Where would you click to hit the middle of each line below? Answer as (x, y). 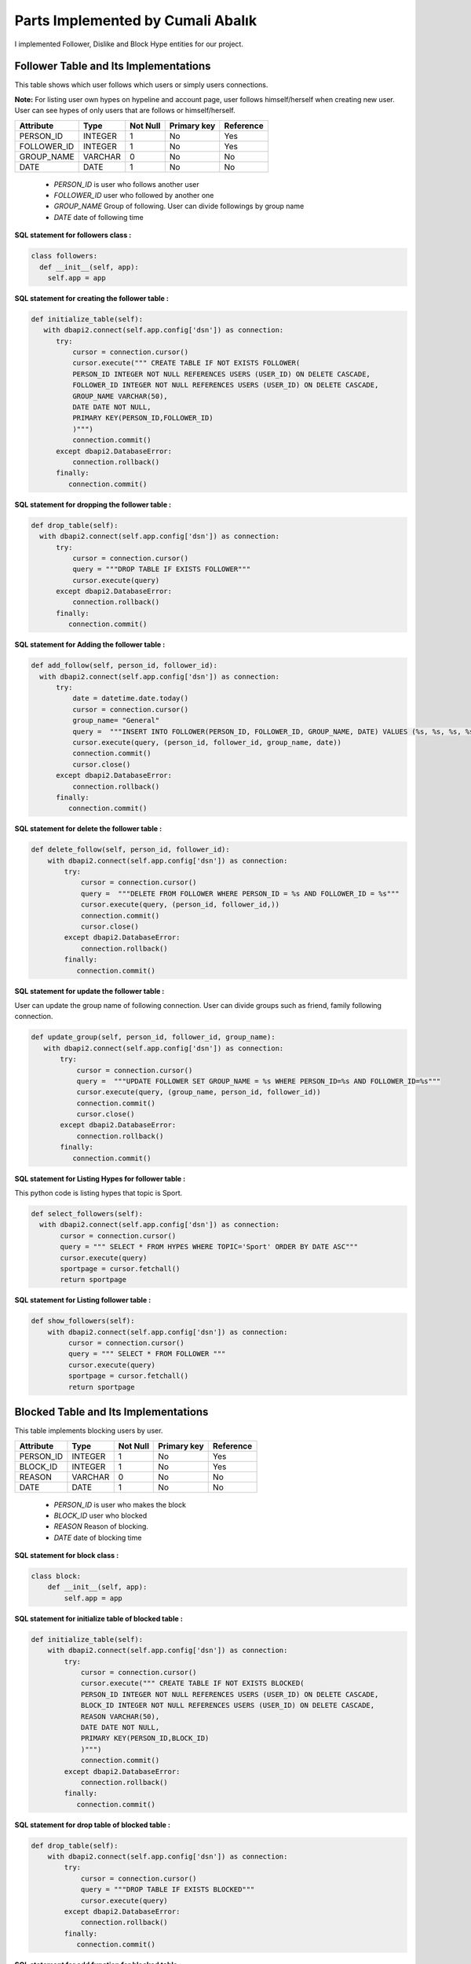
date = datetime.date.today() (130, 698)
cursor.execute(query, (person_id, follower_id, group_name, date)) (206, 742)
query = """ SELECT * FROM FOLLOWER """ (147, 1354)
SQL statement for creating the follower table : (91, 298)
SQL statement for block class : (67, 1555)
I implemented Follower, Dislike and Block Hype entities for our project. (129, 44)
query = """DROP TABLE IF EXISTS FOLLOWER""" (161, 569)
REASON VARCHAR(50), (120, 1716)
